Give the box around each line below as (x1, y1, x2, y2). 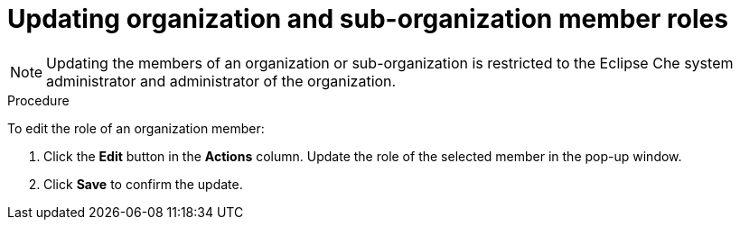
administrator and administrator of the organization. (46, 71, 397, 90)
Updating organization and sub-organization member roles (7, 4, 728, 34)
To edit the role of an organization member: (7, 120, 265, 136)
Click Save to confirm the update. (43, 176, 243, 192)
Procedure (7, 92, 70, 108)
